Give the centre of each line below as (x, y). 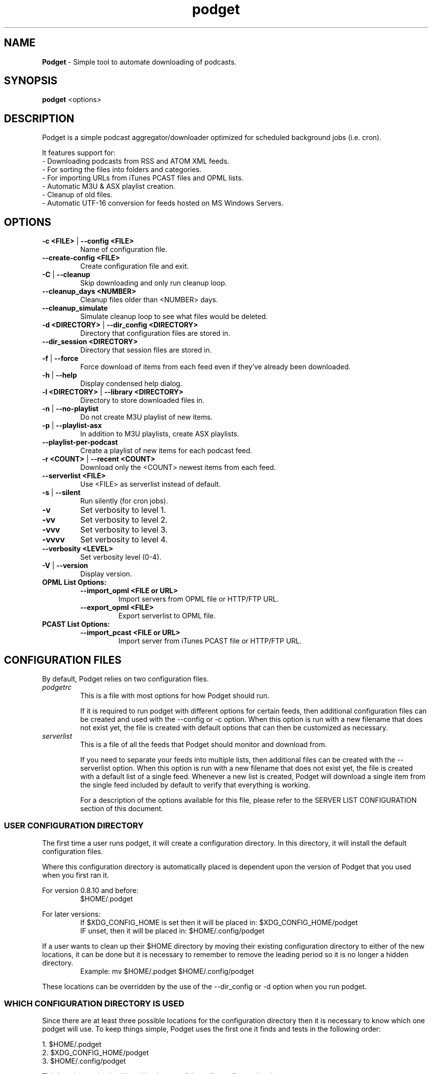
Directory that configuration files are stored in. (155, 333)
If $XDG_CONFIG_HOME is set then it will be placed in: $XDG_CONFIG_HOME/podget (219, 922)
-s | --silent (61, 493)
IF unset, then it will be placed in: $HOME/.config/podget (172, 931)
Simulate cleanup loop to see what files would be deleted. (174, 317)
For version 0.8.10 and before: (90, 890)
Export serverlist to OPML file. (167, 616)
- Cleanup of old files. (77, 195)
